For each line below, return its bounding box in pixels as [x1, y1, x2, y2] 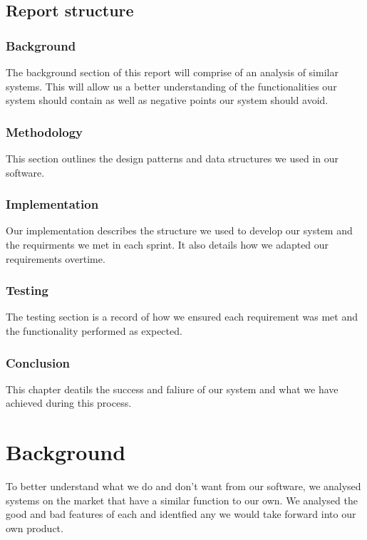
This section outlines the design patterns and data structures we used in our [6, 151, 339, 165]
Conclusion [6, 353, 70, 371]
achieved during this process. [6, 395, 132, 410]
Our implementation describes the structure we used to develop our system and [6, 223, 353, 238]
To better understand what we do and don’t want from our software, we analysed [6, 479, 361, 494]
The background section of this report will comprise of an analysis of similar [6, 65, 338, 79]
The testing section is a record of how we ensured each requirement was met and [6, 309, 358, 324]
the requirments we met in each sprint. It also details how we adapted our [6, 237, 329, 251]
